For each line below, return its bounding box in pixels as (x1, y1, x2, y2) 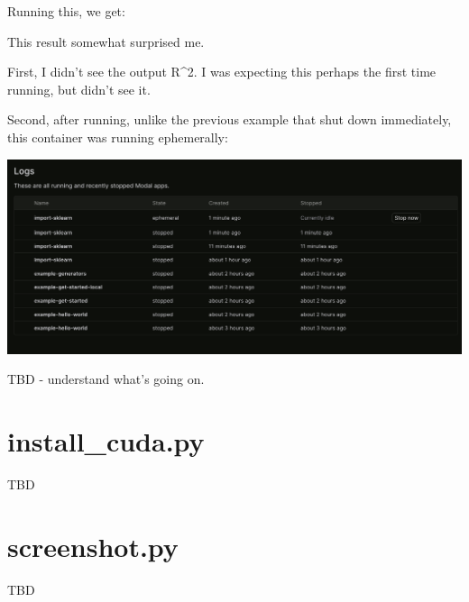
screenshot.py (7, 527, 179, 564)
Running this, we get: (7, 2, 125, 20)
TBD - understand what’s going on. (7, 369, 205, 388)
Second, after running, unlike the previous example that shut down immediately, (7, 110, 452, 129)
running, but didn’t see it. (7, 79, 151, 98)
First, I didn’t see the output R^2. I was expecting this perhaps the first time (7, 62, 437, 81)
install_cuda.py (7, 423, 205, 459)
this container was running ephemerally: (7, 127, 228, 146)
